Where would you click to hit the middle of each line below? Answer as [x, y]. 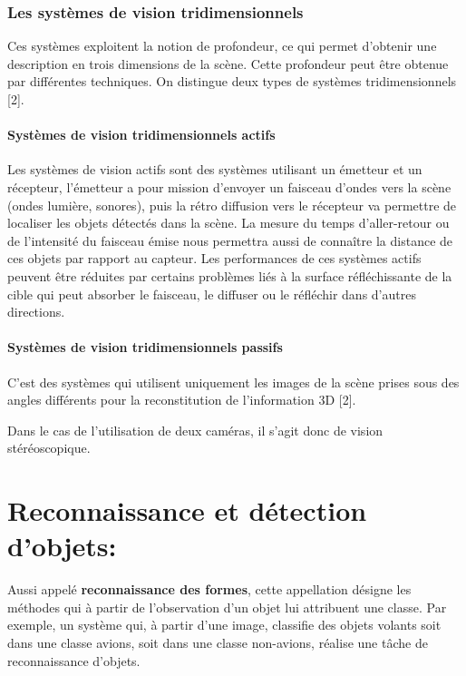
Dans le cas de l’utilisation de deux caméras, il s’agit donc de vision [195, 430]
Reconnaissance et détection [187, 510]
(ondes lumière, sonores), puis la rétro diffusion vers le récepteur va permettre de [232, 205]
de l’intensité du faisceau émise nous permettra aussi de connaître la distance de [230, 240]
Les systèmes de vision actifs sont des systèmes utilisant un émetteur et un [215, 169]
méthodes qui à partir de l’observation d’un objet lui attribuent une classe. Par [227, 607]
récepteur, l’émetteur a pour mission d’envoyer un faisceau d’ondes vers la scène [229, 186]
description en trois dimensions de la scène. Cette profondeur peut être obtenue [228, 63]
